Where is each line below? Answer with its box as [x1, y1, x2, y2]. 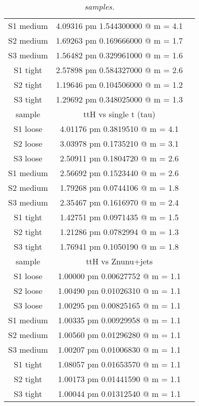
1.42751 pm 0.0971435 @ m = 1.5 [60, 211, 179, 223]
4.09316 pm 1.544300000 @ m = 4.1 [56, 20, 183, 31]
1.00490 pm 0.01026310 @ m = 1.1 [58, 285, 181, 296]
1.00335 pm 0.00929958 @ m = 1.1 [58, 314, 181, 326]
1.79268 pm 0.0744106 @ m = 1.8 [60, 182, 179, 193]
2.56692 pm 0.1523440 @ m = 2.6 [60, 167, 179, 179]
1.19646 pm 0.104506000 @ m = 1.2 [56, 79, 183, 90]
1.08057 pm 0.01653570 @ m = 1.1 [58, 358, 181, 370]
